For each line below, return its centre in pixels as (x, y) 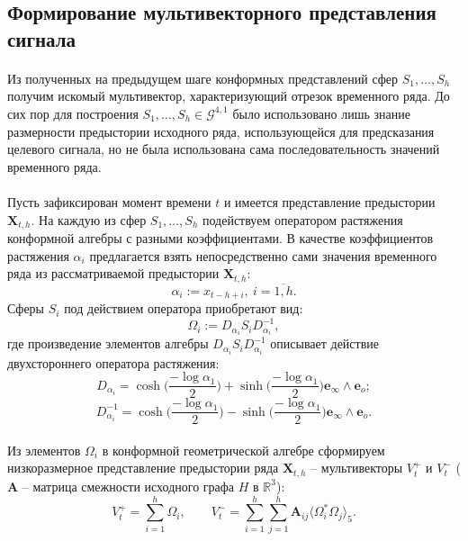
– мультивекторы (357, 468)
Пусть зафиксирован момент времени (109, 201)
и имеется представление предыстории (329, 201)
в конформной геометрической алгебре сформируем (243, 450)
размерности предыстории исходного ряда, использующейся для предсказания (221, 131)
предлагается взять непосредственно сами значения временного (263, 255)
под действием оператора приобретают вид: (184, 308)
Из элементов (44, 450)
